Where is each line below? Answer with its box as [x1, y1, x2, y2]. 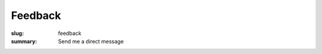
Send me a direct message [58, 37, 124, 45]
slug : [11, 30, 24, 37]
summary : [11, 37, 38, 45]
